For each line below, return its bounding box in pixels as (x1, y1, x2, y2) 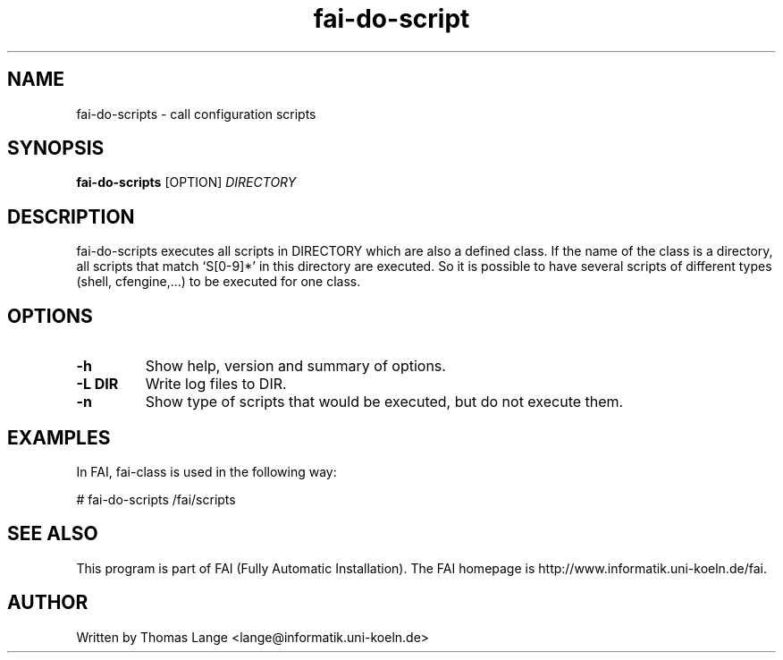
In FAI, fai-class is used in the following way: (76, 463, 337, 479)
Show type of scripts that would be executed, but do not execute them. (145, 393, 624, 411)
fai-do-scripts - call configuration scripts (76, 106, 316, 122)
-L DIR (76, 375, 119, 393)
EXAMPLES (7, 426, 111, 449)
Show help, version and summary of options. (145, 357, 446, 376)
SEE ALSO (7, 522, 98, 546)
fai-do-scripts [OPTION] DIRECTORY (76, 174, 297, 190)
